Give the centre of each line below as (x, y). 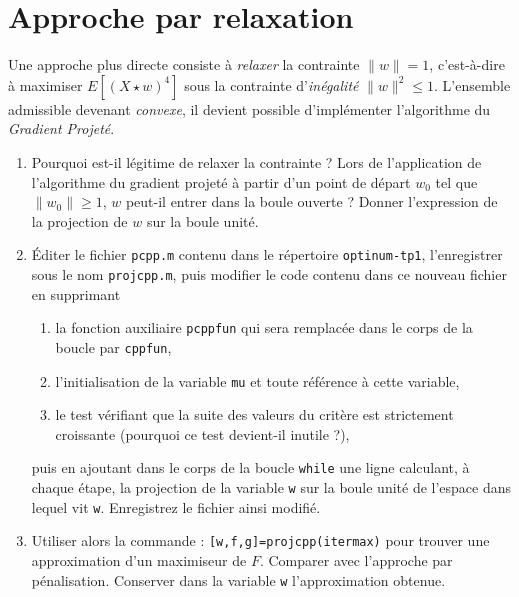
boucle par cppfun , (113, 346)
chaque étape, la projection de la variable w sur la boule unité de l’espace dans (271, 487)
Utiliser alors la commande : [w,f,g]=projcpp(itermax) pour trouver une (260, 540)
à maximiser (45, 84)
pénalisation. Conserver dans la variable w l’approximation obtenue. (238, 579)
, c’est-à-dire (467, 64)
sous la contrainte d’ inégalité (271, 84)
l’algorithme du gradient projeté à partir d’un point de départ (221, 181)
